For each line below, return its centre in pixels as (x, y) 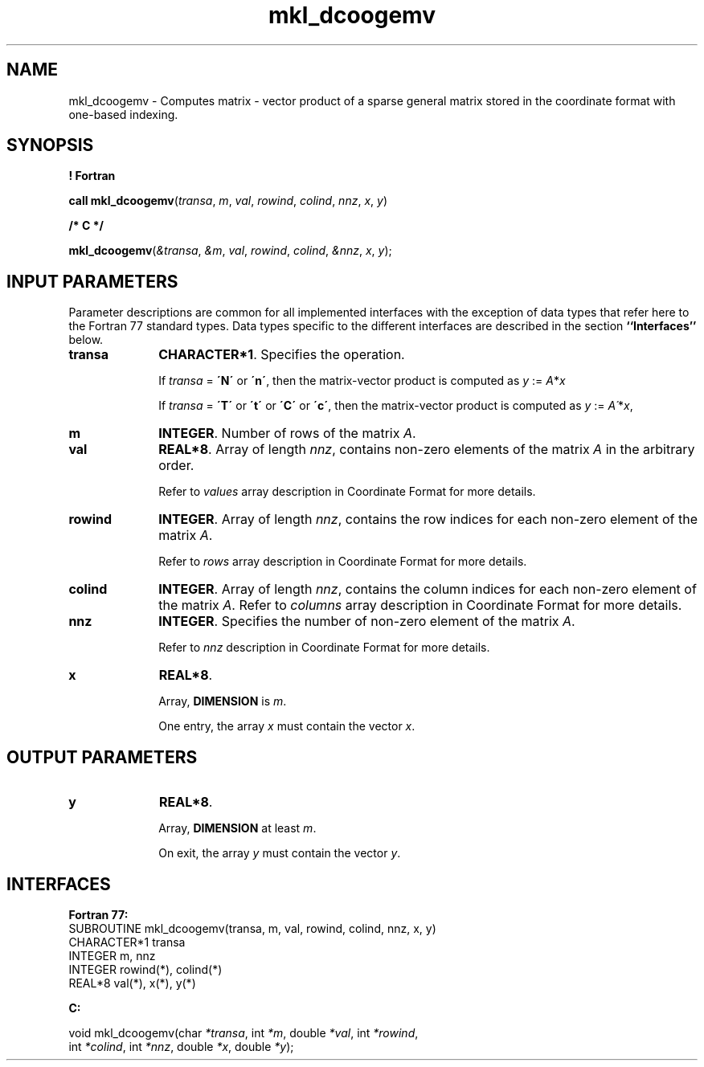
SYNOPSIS (50, 145)
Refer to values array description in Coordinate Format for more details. (347, 492)
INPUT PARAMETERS (92, 281)
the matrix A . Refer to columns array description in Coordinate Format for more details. (420, 605)
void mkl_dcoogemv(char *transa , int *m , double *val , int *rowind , (244, 1032)
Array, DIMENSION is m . (223, 701)
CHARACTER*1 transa (127, 942)
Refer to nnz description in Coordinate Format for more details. (324, 648)
